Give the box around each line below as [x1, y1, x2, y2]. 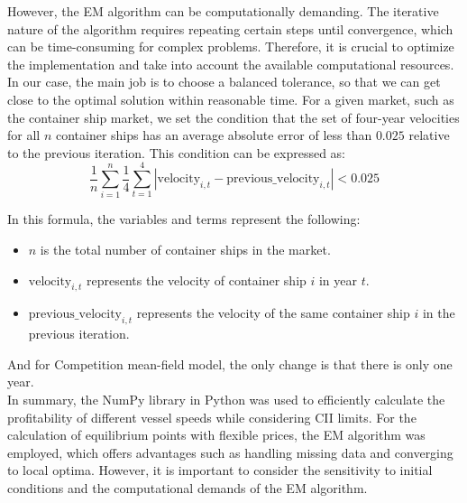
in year [318, 270, 358, 289]
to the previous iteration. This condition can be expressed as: [7, 143, 346, 162]
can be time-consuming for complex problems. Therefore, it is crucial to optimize [7, 37, 454, 56]
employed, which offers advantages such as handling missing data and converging [7, 442, 453, 461]
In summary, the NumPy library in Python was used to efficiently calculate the [7, 390, 445, 409]
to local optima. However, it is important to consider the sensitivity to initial [7, 461, 433, 480]
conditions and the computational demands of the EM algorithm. [7, 479, 368, 497]
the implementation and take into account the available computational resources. [7, 54, 454, 73]
